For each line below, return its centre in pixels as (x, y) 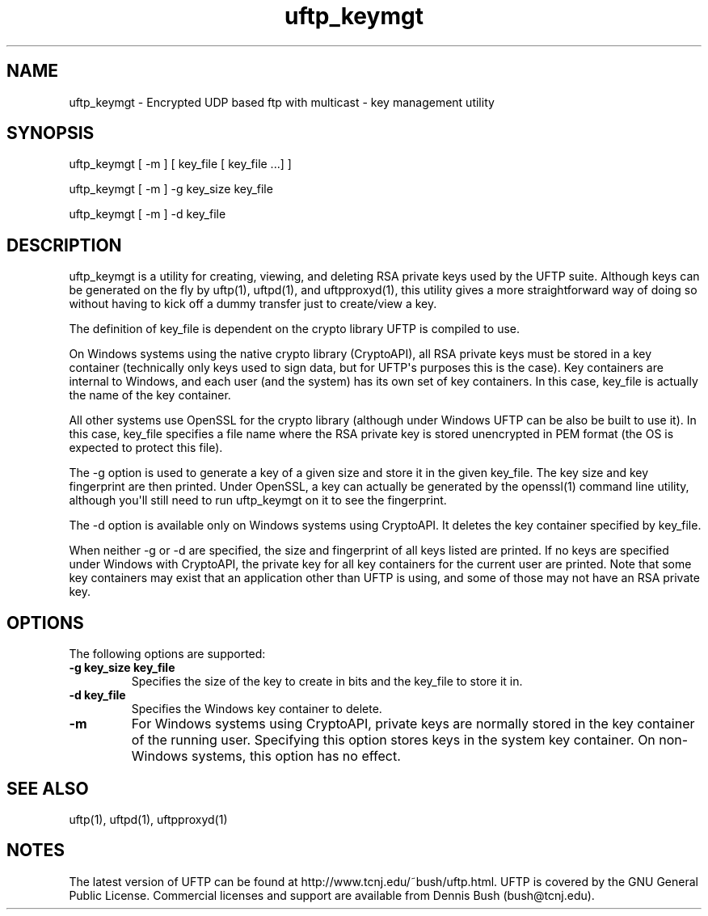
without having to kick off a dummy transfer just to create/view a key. (253, 304)
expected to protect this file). (146, 448)
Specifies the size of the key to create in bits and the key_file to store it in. (327, 682)
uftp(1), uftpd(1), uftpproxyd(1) (148, 819)
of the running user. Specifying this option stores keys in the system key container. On (393, 740)
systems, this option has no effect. (296, 756)
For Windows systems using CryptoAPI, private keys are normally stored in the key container (413, 724)
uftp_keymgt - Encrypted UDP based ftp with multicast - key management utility (282, 102)
